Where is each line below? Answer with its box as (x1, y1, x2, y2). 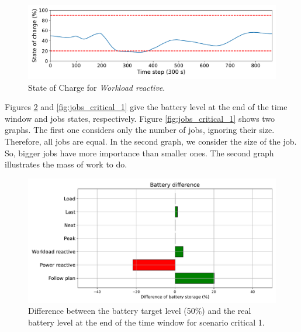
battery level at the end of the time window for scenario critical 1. (28, 316, 265, 328)
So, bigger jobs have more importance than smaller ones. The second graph (5, 146, 274, 159)
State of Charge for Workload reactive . (28, 81, 165, 93)
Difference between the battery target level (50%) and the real (28, 304, 251, 317)
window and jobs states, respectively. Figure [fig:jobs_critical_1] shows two (5, 112, 275, 124)
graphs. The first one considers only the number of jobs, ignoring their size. (5, 124, 275, 136)
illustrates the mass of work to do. (5, 158, 127, 170)
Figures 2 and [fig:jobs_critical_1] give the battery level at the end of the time (5, 101, 288, 113)
